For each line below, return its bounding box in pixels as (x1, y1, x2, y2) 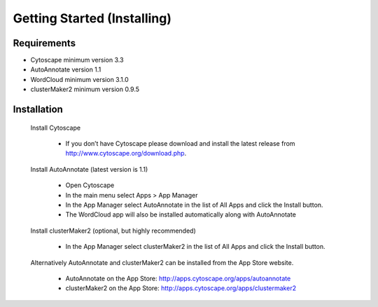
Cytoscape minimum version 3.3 (30, 56, 124, 64)
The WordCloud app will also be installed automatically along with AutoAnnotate (65, 210, 297, 219)
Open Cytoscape (65, 181, 115, 189)
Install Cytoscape (30, 123, 80, 132)
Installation (13, 104, 63, 116)
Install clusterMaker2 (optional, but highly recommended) (30, 226, 196, 235)
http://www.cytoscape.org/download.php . (65, 149, 187, 158)
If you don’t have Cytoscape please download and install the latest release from (65, 139, 295, 148)
